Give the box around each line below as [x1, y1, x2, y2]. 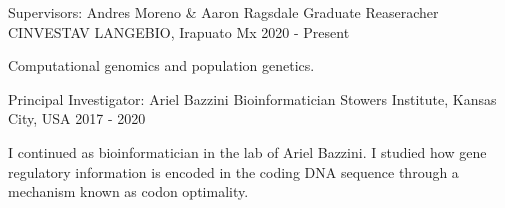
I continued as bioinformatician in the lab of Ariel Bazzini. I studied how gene [8, 141, 487, 162]
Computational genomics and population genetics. [8, 55, 315, 76]
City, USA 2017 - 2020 [8, 108, 146, 129]
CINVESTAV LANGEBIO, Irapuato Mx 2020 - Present [8, 21, 350, 42]
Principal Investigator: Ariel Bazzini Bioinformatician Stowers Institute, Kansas [8, 88, 497, 109]
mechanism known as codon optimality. [8, 181, 249, 202]
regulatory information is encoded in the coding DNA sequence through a [8, 161, 459, 182]
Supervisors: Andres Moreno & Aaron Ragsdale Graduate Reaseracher [8, 2, 439, 22]
